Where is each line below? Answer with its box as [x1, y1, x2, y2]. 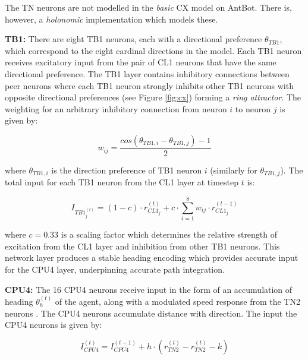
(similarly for [210, 163, 257, 176]
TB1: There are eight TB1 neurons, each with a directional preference [5, 33, 262, 45]
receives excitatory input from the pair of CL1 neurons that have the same [5, 56, 276, 68]
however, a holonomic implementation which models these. [5, 12, 218, 25]
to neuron [235, 102, 271, 115]
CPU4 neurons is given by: [5, 318, 102, 331]
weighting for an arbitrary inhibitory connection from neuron [5, 102, 227, 115]
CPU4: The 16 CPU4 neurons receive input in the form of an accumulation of [5, 283, 293, 295]
